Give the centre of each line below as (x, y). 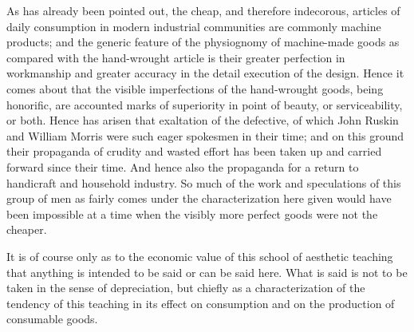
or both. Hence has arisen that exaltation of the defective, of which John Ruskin (203, 120)
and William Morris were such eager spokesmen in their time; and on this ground (205, 135)
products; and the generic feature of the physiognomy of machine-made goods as (203, 42)
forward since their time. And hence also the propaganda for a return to (183, 166)
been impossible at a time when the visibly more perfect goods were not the (192, 213)
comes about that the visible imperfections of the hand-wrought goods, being (195, 88)
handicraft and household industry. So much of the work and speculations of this (204, 182)
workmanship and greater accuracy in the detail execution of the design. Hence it (205, 73)
